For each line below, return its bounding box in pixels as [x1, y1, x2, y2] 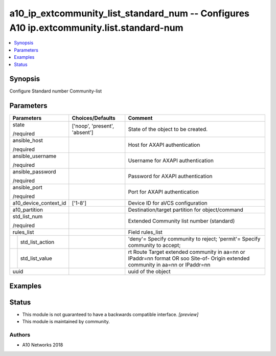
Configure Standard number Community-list [9, 88, 102, 94]
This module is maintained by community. [22, 319, 110, 325]
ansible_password [12, 168, 56, 175]
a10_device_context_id [12, 199, 66, 207]
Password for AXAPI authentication [128, 173, 213, 180]
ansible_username [12, 152, 57, 160]
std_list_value [20, 255, 52, 262]
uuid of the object [128, 268, 171, 275]
